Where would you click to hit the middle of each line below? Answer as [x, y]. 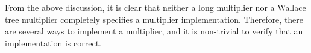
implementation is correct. [53, 42]
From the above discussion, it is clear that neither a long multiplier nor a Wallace [155, 7]
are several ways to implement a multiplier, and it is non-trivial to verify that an [154, 31]
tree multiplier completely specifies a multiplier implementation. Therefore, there [154, 19]
